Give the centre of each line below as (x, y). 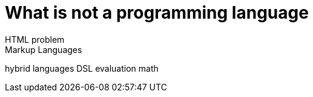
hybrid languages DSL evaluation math (82, 68)
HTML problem (35, 39)
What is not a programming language (157, 13)
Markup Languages (44, 49)
